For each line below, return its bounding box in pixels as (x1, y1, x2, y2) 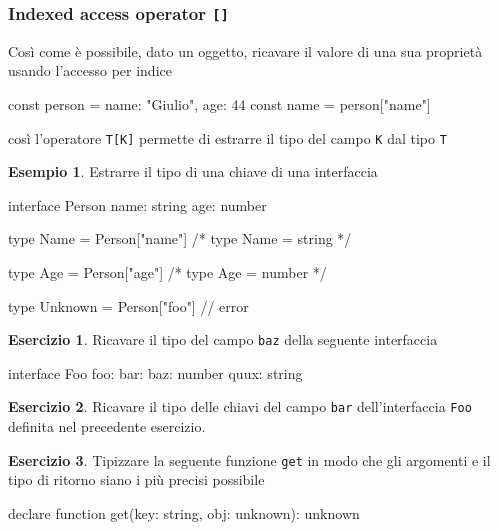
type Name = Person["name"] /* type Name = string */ (8, 228, 352, 249)
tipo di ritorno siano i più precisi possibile (8, 469, 265, 490)
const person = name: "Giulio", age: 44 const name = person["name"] (8, 93, 431, 114)
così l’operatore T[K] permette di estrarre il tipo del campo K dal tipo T (8, 127, 447, 148)
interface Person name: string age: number (8, 194, 267, 215)
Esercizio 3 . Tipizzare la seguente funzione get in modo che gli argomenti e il (8, 449, 491, 470)
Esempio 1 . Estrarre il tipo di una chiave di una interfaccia (8, 161, 378, 182)
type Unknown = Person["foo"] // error (8, 295, 249, 316)
